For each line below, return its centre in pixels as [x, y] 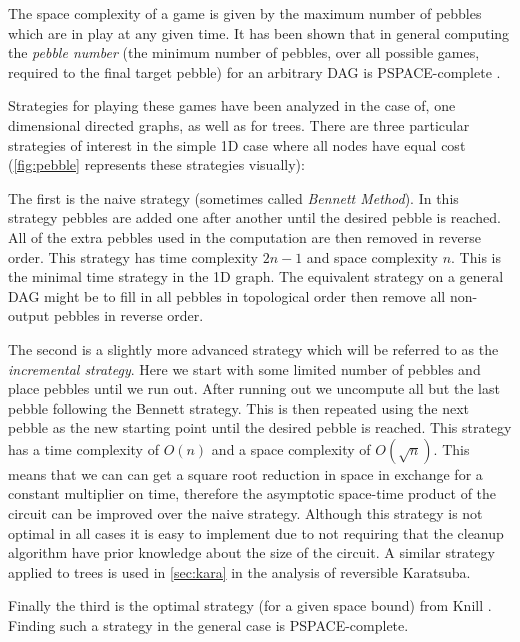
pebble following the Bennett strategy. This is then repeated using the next [239, 407]
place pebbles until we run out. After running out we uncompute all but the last [254, 388]
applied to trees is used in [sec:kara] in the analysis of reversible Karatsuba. [239, 571]
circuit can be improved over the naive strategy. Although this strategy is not [245, 513]
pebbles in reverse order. [128, 315]
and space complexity [372, 256]
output [29, 315]
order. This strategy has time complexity [133, 256]
